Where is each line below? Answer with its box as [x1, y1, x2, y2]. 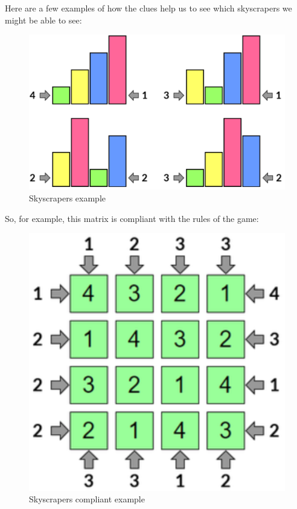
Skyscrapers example [29, 191, 106, 204]
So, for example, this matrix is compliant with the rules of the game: [5, 212, 259, 224]
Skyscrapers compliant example [29, 493, 145, 505]
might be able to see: [5, 13, 82, 26]
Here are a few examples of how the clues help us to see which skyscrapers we [5, 2, 292, 14]
